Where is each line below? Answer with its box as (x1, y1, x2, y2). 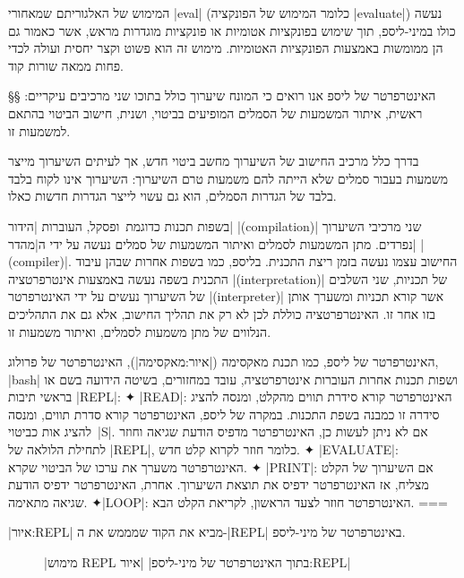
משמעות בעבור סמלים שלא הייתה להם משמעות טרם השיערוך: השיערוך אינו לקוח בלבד (8, 168, 448, 187)
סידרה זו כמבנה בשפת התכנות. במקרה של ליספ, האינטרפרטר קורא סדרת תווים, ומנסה (8, 404, 440, 423)
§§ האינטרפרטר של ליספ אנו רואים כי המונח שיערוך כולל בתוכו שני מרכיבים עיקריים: (8, 86, 436, 105)
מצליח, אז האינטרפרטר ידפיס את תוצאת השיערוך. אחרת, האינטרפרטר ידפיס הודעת (8, 475, 429, 494)
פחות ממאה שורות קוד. (8, 56, 124, 74)
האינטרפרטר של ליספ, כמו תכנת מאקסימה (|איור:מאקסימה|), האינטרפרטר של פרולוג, (8, 352, 439, 371)
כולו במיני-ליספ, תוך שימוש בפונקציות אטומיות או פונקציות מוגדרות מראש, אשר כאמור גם (8, 21, 456, 39)
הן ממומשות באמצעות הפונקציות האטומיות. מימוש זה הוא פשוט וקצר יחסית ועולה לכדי (8, 39, 443, 57)
